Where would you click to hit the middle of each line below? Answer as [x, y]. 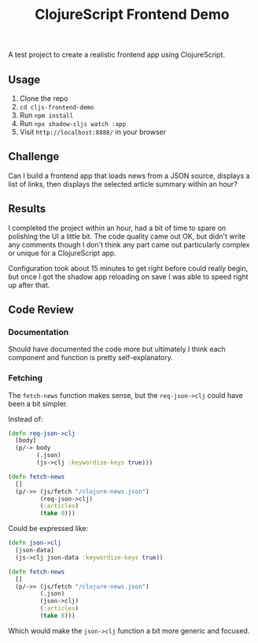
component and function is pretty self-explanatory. [90, 358]
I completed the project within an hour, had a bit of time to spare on [117, 228]
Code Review [41, 310]
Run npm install [46, 115]
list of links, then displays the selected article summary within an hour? [123, 184]
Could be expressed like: [48, 529]
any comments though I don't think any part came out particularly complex [129, 244]
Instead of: [26, 418]
